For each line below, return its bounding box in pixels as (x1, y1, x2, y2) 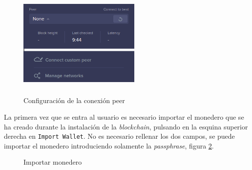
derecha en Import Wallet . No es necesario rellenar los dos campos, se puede (4, 131, 235, 141)
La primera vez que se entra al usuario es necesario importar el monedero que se (4, 112, 244, 122)
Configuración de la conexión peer (23, 95, 125, 106)
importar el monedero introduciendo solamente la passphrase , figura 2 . (4, 140, 214, 150)
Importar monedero (23, 157, 82, 167)
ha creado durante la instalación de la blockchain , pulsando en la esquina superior (4, 121, 248, 131)
